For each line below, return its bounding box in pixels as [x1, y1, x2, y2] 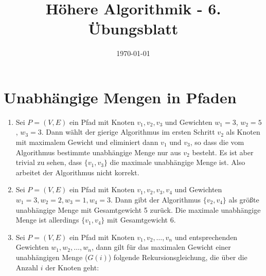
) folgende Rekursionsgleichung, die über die [108, 251, 247, 262]
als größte [228, 194, 259, 205]
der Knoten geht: [45, 262, 99, 272]
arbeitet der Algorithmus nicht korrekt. [15, 167, 139, 177]
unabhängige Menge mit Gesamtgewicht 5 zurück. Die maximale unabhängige [15, 204, 261, 215]
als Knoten [226, 126, 260, 137]
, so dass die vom [190, 137, 244, 148]
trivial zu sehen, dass [15, 157, 82, 168]
